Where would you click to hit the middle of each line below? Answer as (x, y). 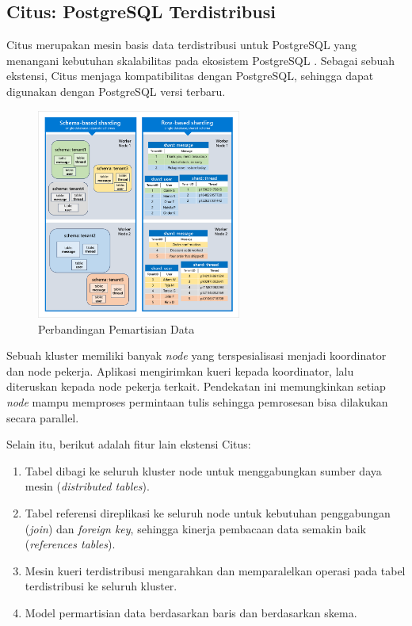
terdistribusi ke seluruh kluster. (101, 586)
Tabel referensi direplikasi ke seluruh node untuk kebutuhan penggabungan (208, 513)
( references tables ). (70, 544)
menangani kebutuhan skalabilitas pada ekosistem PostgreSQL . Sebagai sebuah (201, 60)
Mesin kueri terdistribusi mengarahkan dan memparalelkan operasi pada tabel (215, 570)
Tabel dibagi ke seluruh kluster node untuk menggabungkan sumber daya (203, 470)
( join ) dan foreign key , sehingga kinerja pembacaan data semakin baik (195, 528)
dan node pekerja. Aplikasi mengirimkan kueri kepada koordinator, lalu (180, 370)
